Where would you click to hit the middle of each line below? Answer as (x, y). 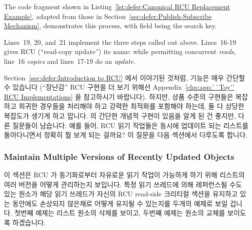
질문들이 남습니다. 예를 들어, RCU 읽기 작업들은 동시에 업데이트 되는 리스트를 (130, 125)
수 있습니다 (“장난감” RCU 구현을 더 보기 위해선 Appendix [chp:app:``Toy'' (119, 87)
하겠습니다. (29, 222)
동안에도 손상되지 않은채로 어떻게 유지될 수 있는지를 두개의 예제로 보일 (120, 203)
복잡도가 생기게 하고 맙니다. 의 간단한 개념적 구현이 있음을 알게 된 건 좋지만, (120, 115)
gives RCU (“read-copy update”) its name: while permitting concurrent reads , (120, 51)
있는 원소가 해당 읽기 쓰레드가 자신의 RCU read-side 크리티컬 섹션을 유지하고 (121, 194)
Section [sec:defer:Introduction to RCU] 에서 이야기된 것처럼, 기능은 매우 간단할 (125, 77)
